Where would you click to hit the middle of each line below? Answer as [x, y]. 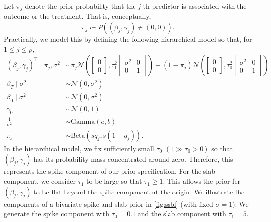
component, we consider [40, 181]
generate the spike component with [57, 213]
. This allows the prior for [202, 181]
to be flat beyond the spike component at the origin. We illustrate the [139, 191]
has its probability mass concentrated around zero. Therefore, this [133, 159]
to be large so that [114, 181]
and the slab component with [182, 213]
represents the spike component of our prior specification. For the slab [110, 171]
